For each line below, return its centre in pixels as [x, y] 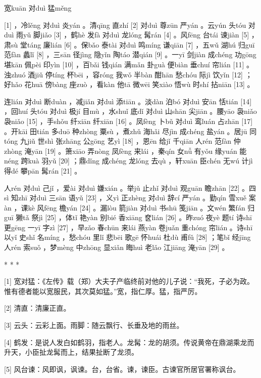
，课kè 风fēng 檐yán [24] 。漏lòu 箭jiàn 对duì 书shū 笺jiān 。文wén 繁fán [129, 207]
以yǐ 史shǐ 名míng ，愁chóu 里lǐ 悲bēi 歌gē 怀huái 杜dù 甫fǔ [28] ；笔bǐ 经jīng [127, 237]
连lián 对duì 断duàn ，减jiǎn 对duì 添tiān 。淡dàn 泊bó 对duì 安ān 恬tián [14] [128, 101]
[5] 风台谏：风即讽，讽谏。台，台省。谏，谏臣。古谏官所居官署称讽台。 [122, 369]
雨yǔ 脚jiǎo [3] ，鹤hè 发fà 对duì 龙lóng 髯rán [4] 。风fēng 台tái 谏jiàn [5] [133, 35]
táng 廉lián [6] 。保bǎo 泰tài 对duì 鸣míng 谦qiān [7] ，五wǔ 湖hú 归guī [141, 44]
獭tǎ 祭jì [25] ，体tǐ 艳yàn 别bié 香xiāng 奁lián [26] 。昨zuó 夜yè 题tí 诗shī [134, 217]
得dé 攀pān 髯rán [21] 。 [43, 170]
